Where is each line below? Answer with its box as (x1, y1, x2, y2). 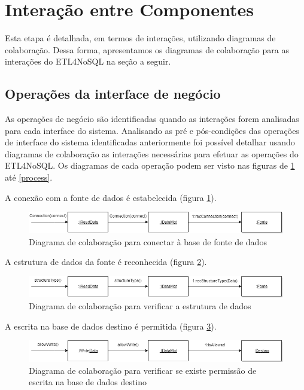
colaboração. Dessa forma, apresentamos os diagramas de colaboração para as (5, 43, 289, 56)
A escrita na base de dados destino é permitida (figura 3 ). (5, 319, 217, 332)
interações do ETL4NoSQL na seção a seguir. (5, 55, 171, 68)
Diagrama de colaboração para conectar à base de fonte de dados (29, 235, 267, 248)
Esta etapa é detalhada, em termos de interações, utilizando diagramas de (5, 32, 276, 44)
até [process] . (5, 171, 53, 184)
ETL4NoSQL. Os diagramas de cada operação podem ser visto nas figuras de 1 (5, 159, 295, 172)
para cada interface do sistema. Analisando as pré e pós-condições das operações (5, 124, 299, 136)
